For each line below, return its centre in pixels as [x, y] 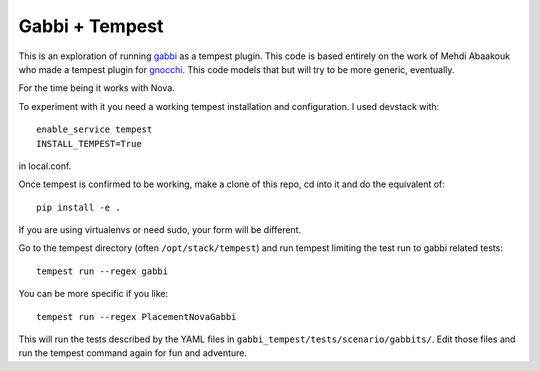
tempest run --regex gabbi [102, 271]
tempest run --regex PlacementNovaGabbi [136, 316]
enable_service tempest [94, 129]
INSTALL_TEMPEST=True [89, 143]
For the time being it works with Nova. [96, 88]
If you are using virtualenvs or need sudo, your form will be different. [160, 230]
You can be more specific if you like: [93, 294]
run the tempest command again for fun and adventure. [133, 353]
